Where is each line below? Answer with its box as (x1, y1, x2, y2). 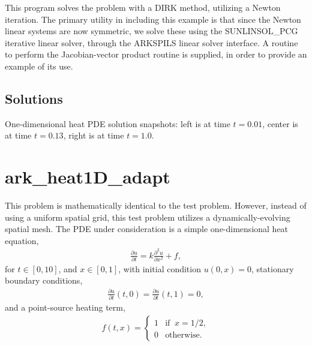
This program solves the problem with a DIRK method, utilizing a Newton (5, 1, 281, 13)
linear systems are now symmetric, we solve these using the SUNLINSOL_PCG (5, 25, 298, 37)
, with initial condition (118, 262, 201, 275)
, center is (262, 117, 298, 130)
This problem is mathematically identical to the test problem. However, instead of (5, 199, 307, 212)
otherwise (165, 330, 200, 339)
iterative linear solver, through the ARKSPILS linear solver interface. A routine (5, 36, 298, 49)
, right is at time (63, 129, 124, 142)
